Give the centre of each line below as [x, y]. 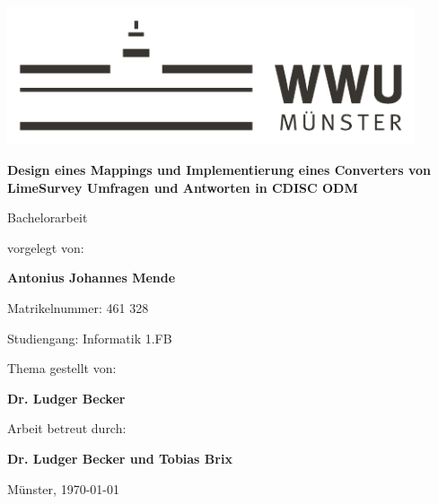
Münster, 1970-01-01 [63, 488]
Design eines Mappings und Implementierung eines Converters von [219, 169]
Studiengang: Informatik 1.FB [90, 338]
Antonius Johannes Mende [92, 278]
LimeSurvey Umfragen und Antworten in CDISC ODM [183, 187]
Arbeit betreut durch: [67, 428]
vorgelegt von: [46, 247]
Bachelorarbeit [48, 217]
